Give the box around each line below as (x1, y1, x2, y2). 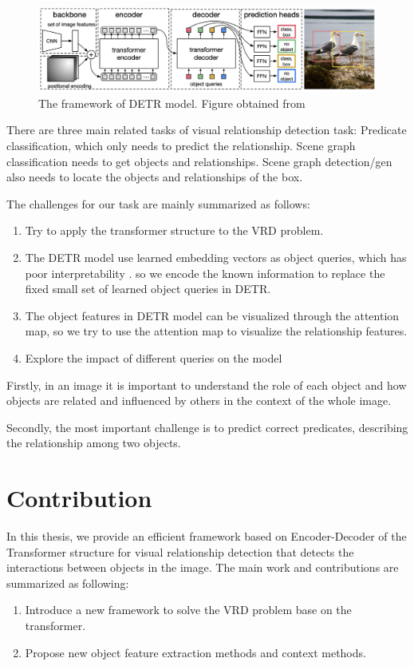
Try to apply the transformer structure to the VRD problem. (25, 222, 324, 239)
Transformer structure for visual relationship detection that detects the (6, 543, 354, 560)
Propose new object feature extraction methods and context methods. (25, 644, 366, 660)
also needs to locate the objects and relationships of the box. (6, 168, 303, 185)
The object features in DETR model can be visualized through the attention (25, 307, 400, 323)
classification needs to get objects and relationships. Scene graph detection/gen (6, 153, 392, 169)
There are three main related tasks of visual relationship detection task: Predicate (6, 121, 407, 138)
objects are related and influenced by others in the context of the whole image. (6, 392, 392, 409)
